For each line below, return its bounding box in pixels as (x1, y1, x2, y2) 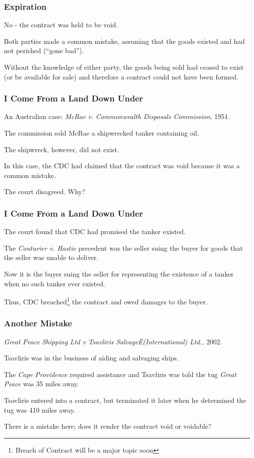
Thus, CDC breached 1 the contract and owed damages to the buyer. (4, 295, 208, 306)
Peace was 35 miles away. (4, 378, 79, 389)
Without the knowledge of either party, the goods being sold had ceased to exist (4, 62, 244, 72)
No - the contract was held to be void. (4, 20, 118, 30)
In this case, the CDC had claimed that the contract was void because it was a (4, 160, 240, 171)
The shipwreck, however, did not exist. (4, 144, 119, 154)
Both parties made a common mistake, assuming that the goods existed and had (4, 36, 245, 46)
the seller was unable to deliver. (4, 252, 99, 262)
